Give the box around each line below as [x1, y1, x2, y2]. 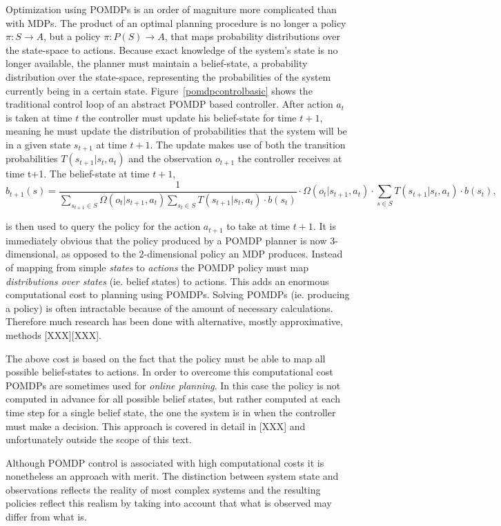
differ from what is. [6, 509, 87, 524]
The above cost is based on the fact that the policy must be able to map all [6, 351, 326, 365]
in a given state [6, 137, 71, 151]
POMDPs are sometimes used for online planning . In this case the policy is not [6, 378, 341, 392]
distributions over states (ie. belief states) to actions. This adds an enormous [6, 273, 329, 288]
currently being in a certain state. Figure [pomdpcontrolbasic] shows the [6, 83, 313, 97]
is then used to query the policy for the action [6, 219, 201, 233]
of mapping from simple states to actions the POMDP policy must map [6, 260, 308, 274]
